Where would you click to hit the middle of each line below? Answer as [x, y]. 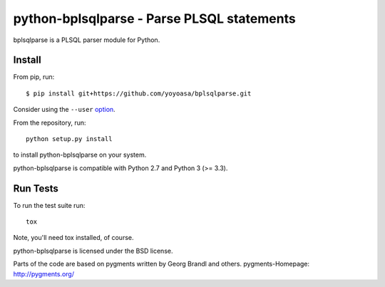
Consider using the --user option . [64, 110]
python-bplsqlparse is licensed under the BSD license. [93, 251]
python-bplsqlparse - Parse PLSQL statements [154, 19]
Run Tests [36, 188]
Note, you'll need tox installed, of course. [73, 238]
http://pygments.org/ [44, 273]
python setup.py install [69, 139]
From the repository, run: [50, 122]
